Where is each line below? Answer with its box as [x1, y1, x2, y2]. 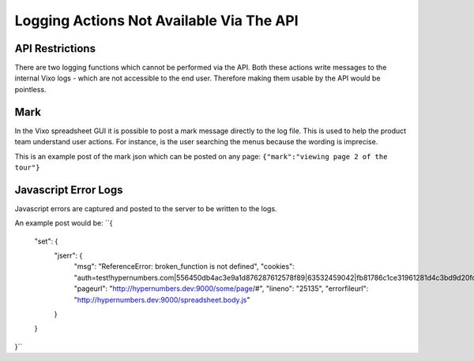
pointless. [14, 84, 47, 94]
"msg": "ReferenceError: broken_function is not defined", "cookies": [73, 262, 295, 271]
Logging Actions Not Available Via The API [14, 12, 299, 29]
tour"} [14, 162, 40, 172]
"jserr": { [54, 251, 83, 260]
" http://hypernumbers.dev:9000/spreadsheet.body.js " [73, 295, 250, 304]
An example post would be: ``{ [14, 218, 113, 228]
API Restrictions [14, 42, 96, 55]
